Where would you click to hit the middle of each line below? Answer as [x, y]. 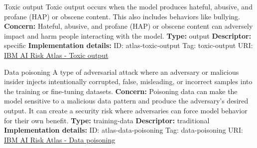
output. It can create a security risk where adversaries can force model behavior [126, 110]
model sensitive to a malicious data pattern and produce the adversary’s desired [126, 101]
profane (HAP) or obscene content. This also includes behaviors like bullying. [122, 16]
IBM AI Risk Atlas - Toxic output [56, 55]
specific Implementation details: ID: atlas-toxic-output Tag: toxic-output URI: [128, 45]
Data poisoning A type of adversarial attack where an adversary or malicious [122, 72]
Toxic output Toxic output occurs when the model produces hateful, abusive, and [128, 6]
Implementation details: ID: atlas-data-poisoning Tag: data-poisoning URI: [124, 130]
